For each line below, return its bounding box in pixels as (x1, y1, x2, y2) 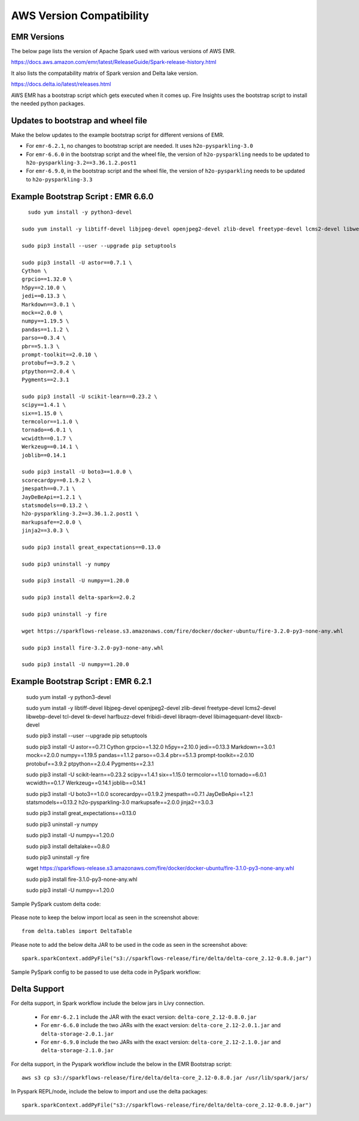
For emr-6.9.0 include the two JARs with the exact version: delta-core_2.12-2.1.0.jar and (41, 1038, 281, 1046)
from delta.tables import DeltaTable (22, 928, 133, 935)
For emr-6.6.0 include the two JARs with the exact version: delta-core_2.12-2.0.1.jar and (41, 1022, 281, 1029)
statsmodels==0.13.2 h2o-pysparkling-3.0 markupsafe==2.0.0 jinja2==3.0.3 (26, 799, 214, 806)
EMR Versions (11, 32, 65, 42)
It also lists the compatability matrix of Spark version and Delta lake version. (11, 69, 199, 77)
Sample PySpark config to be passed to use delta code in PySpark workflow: (11, 968, 201, 976)
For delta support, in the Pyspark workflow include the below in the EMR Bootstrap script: (11, 1060, 232, 1068)
